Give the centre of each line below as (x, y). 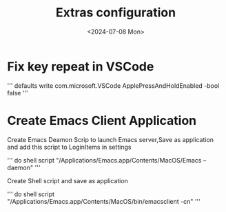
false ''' (18, 93)
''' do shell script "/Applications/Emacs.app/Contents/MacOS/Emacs (104, 160)
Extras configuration (116, 13)
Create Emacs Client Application (102, 120)
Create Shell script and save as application (68, 180)
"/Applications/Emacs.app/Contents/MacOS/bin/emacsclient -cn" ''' (104, 201)
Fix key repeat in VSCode (81, 66)
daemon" (20, 167)
